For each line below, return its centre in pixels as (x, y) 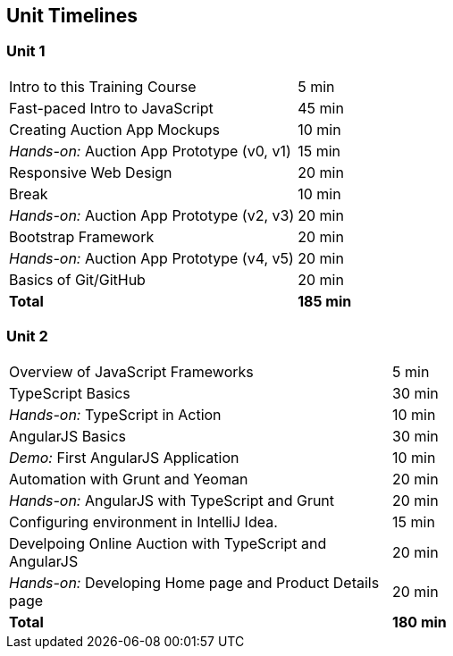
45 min (321, 108)
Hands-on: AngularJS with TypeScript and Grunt (172, 500)
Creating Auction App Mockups (114, 129)
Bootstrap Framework (82, 236)
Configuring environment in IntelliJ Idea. (143, 521)
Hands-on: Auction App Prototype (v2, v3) (152, 215)
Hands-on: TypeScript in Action (115, 414)
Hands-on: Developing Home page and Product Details (194, 582)
